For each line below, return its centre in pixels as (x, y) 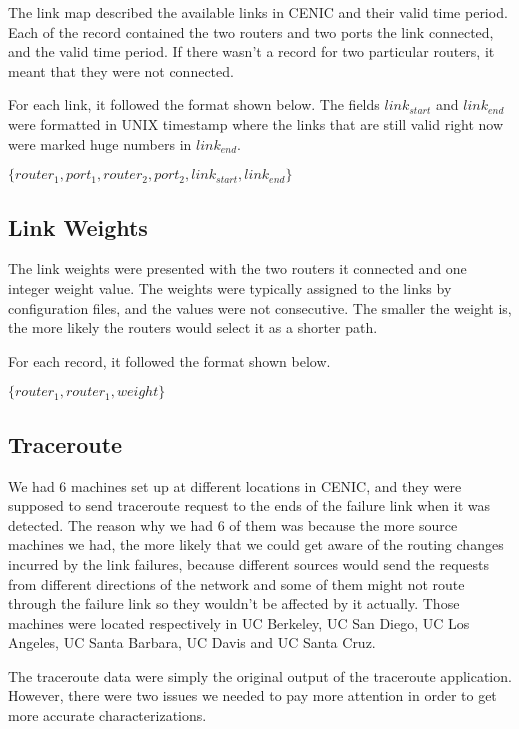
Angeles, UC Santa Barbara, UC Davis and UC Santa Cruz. (192, 642)
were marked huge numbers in (100, 143)
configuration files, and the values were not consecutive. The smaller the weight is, (260, 307)
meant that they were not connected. (121, 70)
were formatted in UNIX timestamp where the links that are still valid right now (256, 123)
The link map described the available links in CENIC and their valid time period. (258, 12)
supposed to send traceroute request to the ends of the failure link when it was (249, 505)
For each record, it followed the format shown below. (169, 360)
